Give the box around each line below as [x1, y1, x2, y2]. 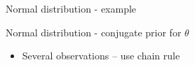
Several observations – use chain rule [22, 48, 180, 63]
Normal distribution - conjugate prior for [6, 24, 182, 39]
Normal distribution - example [6, 1, 137, 15]
